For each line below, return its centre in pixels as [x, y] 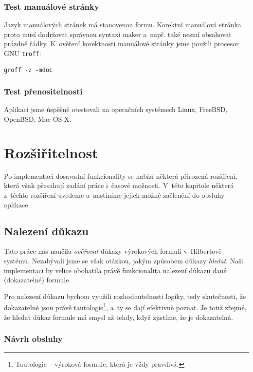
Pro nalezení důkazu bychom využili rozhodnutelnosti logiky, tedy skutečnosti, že [125, 296]
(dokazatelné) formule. [37, 280]
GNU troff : [23, 53]
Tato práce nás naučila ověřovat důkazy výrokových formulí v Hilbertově [113, 251]
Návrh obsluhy [33, 339]
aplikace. [17, 204]
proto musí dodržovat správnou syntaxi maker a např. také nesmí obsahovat [118, 34]
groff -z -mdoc [28, 70]
